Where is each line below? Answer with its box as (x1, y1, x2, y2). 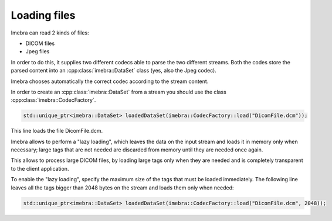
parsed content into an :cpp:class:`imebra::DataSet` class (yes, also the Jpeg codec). (11, 67, 216, 74)
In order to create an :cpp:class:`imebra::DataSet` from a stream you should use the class (11, 88, 227, 95)
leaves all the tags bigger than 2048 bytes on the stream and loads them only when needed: (11, 184, 234, 191)
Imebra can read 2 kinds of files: (11, 29, 89, 36)
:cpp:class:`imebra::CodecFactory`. (11, 96, 96, 103)
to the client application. (11, 165, 69, 172)
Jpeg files (25, 48, 50, 55)
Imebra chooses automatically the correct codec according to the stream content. (11, 78, 209, 85)
